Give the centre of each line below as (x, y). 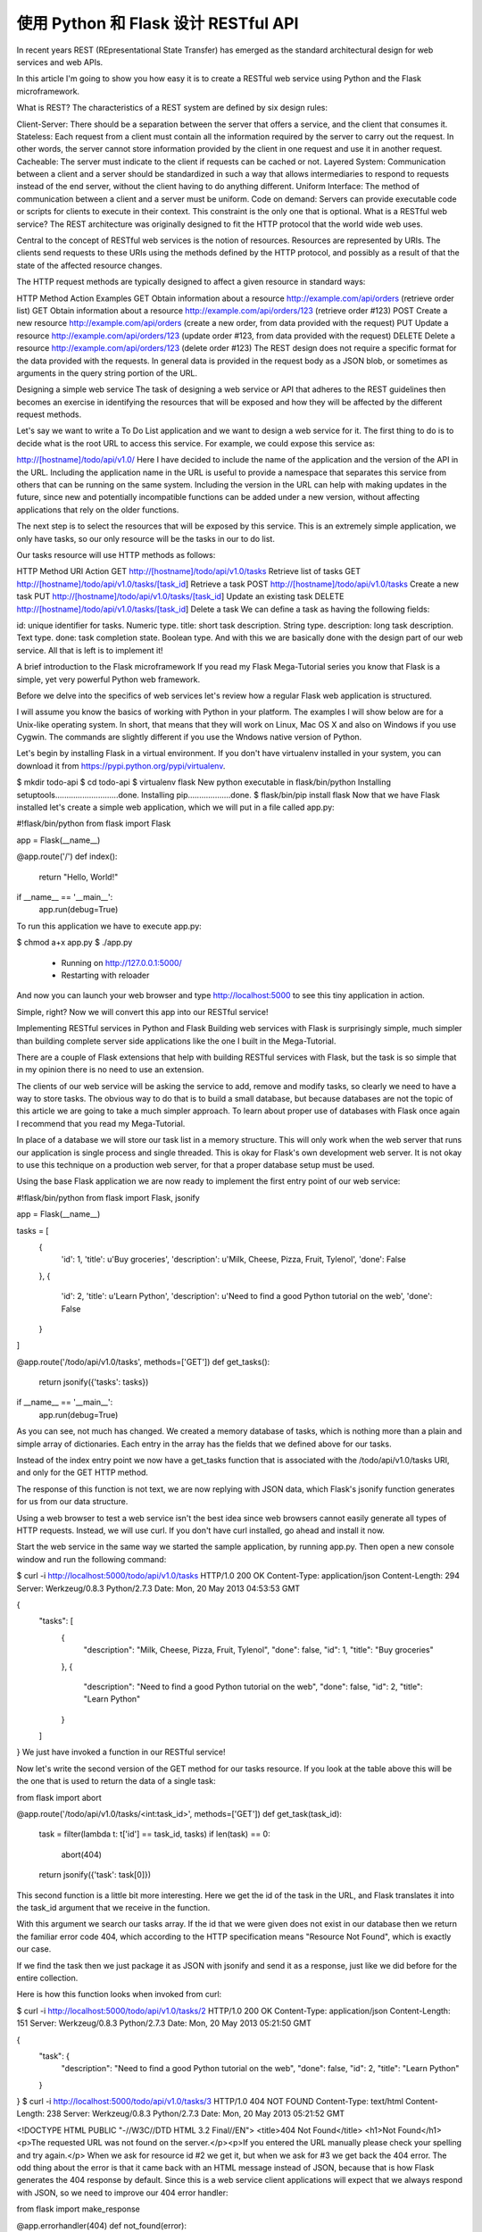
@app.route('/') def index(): (67, 856)
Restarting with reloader (105, 975)
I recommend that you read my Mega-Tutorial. (101, 1123)
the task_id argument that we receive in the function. (113, 1907)
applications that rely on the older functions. (98, 510)
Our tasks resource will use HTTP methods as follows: (116, 555)
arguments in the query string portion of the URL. (107, 373)
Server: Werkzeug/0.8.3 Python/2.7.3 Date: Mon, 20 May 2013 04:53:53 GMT (158, 1588)
